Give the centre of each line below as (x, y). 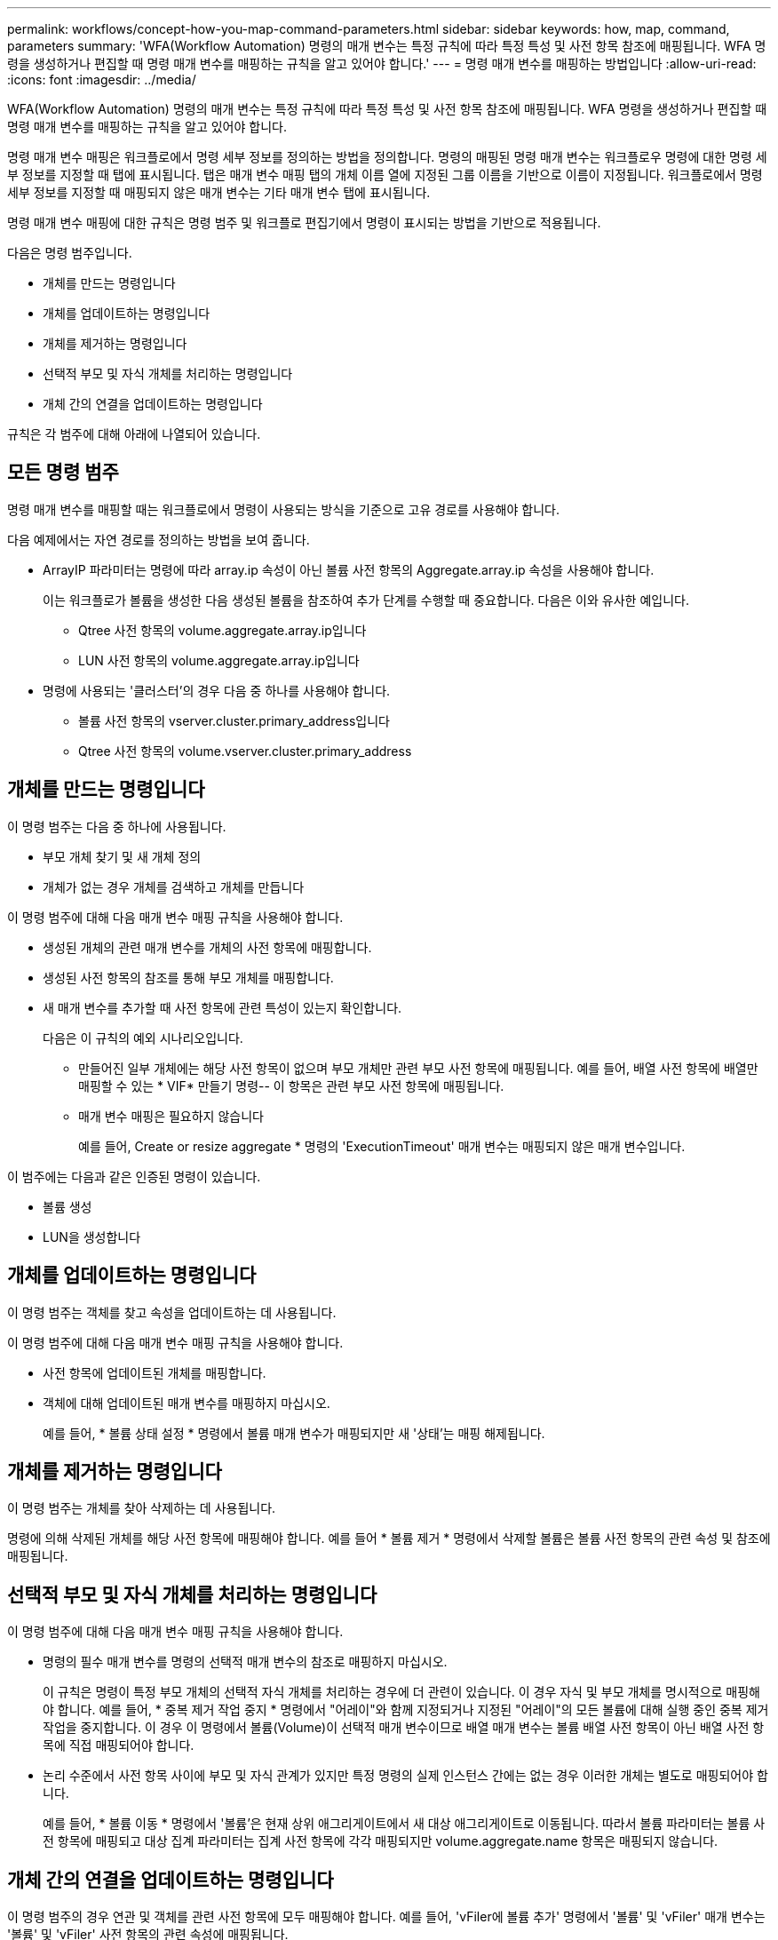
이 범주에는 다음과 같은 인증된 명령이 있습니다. (134, 1176)
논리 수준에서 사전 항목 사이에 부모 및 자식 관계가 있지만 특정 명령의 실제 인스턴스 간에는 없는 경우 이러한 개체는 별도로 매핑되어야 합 (405, 1776)
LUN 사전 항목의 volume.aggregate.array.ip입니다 (219, 660)
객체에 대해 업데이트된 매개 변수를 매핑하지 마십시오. (187, 1403)
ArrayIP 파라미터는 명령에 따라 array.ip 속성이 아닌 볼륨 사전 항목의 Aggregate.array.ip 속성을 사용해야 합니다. (349, 569)
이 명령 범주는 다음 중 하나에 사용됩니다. (117, 826)
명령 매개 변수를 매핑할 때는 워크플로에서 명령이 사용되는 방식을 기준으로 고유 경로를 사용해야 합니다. (283, 509)
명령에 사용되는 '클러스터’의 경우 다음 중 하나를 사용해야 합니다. (217, 690)
